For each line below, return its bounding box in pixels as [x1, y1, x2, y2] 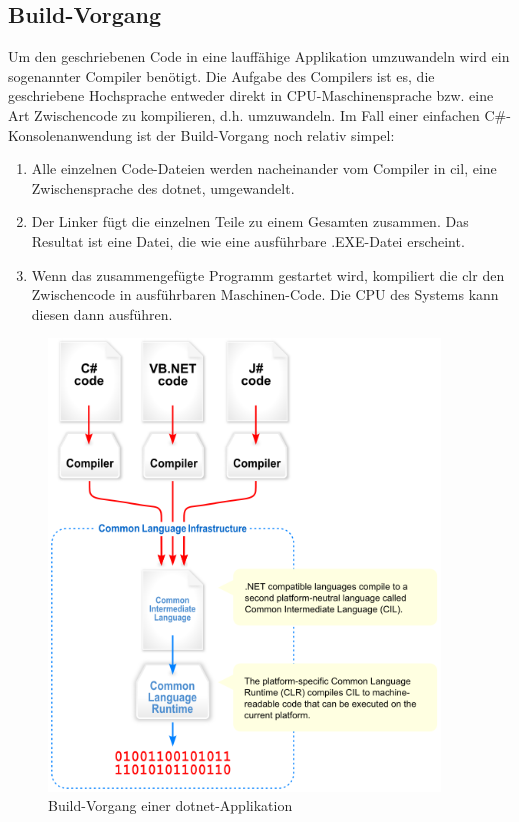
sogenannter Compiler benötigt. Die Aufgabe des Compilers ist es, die [8, 65, 435, 86]
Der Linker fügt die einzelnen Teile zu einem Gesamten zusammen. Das [31, 211, 469, 232]
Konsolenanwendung [8, 124, 133, 145]
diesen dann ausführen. [31, 303, 173, 324]
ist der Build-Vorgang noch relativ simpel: [136, 124, 395, 145]
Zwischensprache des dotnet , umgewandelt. [31, 177, 295, 198]
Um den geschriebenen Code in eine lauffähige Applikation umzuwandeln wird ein [8, 46, 510, 67]
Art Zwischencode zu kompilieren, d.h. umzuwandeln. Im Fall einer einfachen [8, 104, 480, 125]
